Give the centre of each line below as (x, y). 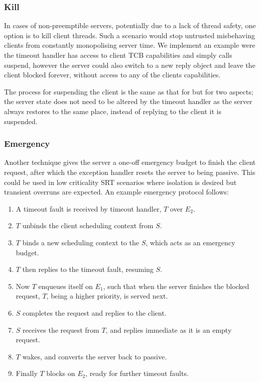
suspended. (21, 121)
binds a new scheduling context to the (81, 242)
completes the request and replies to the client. (95, 312)
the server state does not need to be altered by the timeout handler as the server (128, 101)
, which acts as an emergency (190, 242)
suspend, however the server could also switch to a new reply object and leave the (130, 65)
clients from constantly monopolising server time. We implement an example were (130, 45)
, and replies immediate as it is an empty (169, 329)
